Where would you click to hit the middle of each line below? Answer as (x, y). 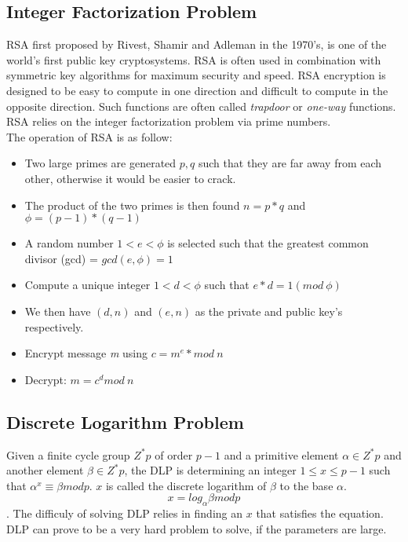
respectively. (54, 326)
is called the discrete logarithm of (186, 485)
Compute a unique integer (87, 285)
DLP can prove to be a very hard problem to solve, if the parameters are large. (197, 528)
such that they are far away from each (290, 163)
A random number (69, 243)
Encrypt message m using (86, 353)
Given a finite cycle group (68, 454)
